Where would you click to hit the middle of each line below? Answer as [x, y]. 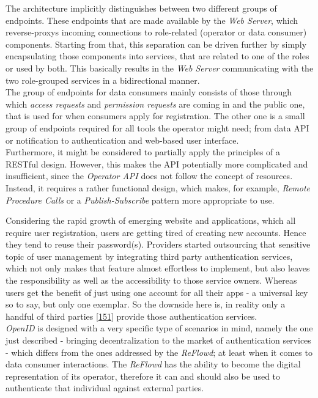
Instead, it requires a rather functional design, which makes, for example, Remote [158, 187]
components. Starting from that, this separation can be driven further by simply [156, 44]
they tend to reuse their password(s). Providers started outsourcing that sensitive [158, 244]
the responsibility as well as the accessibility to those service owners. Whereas [151, 280]
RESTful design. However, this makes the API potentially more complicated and [157, 164]
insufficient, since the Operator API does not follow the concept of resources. [149, 176]
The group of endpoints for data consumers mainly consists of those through [149, 92]
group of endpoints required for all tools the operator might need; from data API [157, 127]
